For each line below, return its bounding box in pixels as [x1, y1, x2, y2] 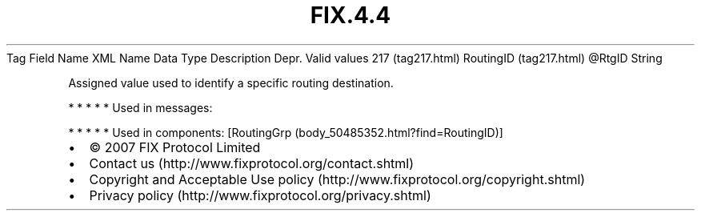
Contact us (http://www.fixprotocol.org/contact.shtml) [89, 155, 415, 171]
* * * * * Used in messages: [68, 100, 213, 115]
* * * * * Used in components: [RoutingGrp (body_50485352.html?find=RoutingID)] [68, 125, 503, 139]
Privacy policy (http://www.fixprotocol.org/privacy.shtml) [89, 187, 431, 203]
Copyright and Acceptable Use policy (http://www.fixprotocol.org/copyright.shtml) [89, 171, 586, 187]
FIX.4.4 [310, 2, 391, 29]
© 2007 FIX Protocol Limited [89, 139, 261, 155]
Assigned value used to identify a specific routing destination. [68, 75, 394, 90]
